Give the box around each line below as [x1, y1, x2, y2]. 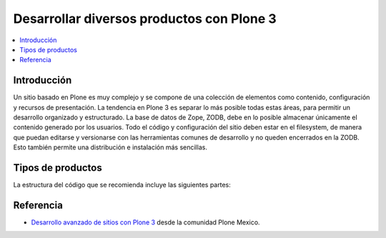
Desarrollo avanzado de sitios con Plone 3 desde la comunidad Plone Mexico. [31, 218, 260, 227]
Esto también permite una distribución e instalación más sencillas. [13, 143, 207, 152]
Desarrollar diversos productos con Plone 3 [13, 11, 277, 26]
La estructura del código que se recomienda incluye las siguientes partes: [13, 181, 232, 189]
